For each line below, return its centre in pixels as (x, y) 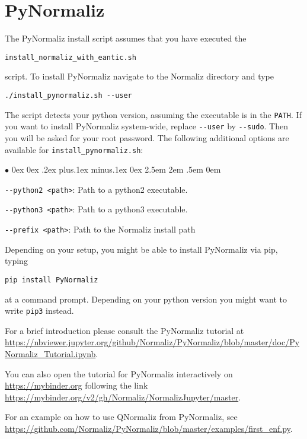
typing (16, 261)
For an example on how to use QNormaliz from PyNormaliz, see (121, 417)
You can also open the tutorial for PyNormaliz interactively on (119, 373)
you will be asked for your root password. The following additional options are (147, 137)
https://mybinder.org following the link (76, 385)
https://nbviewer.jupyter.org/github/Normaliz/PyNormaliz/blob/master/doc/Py (152, 342)
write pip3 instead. (39, 311)
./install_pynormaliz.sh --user (68, 95)
